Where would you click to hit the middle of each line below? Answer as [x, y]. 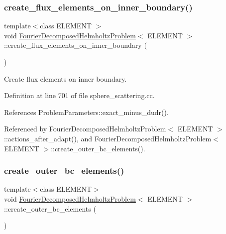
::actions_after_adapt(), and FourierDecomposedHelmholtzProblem [108, 138]
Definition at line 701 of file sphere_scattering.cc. [79, 95]
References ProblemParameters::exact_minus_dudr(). [86, 112]
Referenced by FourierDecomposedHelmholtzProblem [85, 129]
